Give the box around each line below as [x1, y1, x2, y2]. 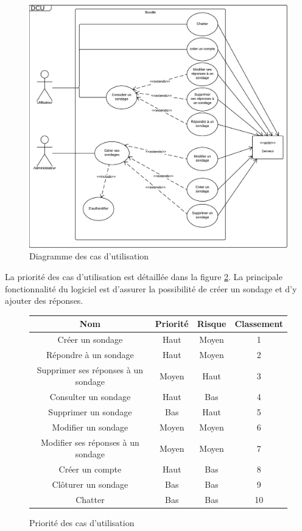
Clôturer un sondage [52, 477, 128, 490]
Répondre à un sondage [46, 348, 134, 360]
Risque [197, 317, 226, 330]
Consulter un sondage [49, 390, 131, 403]
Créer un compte [58, 463, 122, 476]
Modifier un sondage [52, 420, 128, 433]
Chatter [75, 493, 105, 505]
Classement [234, 317, 283, 330]
